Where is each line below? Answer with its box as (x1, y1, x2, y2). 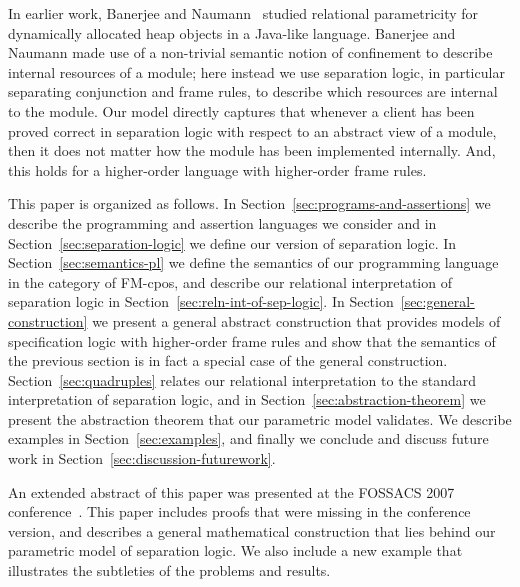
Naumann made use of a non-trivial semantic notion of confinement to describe (8, 42, 493, 63)
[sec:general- (400, 291, 475, 312)
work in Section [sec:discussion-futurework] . (8, 448, 276, 469)
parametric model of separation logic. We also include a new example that (8, 540, 463, 561)
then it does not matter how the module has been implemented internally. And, (8, 140, 496, 161)
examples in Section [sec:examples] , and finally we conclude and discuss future (8, 428, 489, 449)
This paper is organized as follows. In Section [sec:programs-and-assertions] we (8, 193, 491, 214)
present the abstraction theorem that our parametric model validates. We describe (8, 408, 512, 429)
